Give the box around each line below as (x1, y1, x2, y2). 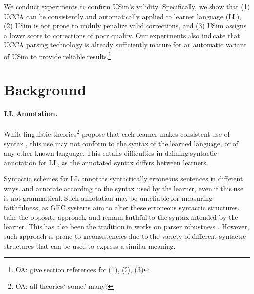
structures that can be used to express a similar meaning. (4, 240, 176, 251)
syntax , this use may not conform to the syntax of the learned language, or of (4, 138, 238, 148)
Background (4, 79, 86, 99)
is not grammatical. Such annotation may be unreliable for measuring (4, 193, 212, 203)
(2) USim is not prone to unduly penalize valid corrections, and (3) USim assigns (4, 20, 247, 31)
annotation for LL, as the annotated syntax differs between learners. (4, 157, 208, 167)
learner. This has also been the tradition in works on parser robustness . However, (4, 221, 249, 232)
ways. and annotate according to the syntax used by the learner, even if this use (4, 183, 244, 194)
